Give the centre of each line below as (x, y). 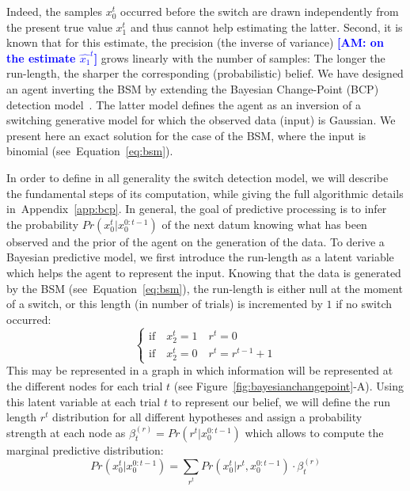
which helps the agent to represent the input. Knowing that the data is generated (204, 272)
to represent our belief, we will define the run (281, 401)
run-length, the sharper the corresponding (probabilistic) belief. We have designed (205, 73)
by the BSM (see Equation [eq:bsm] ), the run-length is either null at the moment (205, 288)
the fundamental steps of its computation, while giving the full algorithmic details (205, 193)
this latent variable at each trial (84, 401)
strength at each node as (66, 432)
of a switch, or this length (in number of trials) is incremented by (165, 304)
